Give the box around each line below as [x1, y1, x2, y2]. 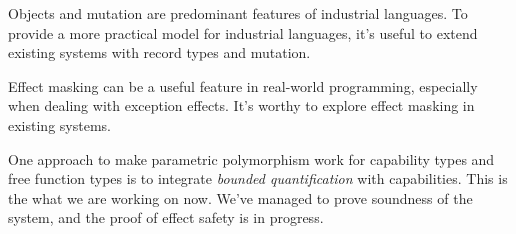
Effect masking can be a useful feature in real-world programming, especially [8, 75, 478, 96]
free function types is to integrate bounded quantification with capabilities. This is [8, 168, 508, 189]
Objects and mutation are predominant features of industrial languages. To [8, 3, 468, 23]
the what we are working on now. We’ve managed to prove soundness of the [8, 187, 473, 208]
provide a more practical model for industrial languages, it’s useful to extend [8, 22, 478, 43]
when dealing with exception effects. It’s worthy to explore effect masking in [8, 95, 475, 116]
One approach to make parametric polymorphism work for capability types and [8, 148, 495, 169]
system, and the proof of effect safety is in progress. [8, 207, 324, 228]
